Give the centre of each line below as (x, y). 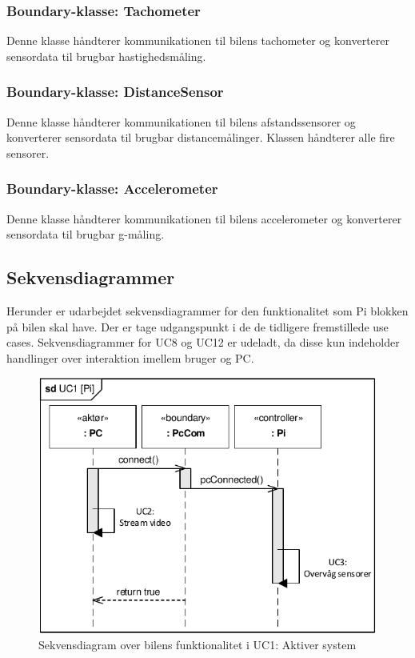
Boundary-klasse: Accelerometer (112, 189)
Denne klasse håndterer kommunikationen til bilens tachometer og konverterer (198, 40)
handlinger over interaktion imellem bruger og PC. (130, 357)
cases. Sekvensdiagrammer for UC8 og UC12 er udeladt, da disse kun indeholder (203, 342)
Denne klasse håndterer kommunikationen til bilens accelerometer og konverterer (204, 218)
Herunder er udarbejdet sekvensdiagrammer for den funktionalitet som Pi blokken (207, 311)
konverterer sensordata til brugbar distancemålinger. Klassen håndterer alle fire (201, 137)
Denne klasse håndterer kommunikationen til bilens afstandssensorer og (181, 121)
